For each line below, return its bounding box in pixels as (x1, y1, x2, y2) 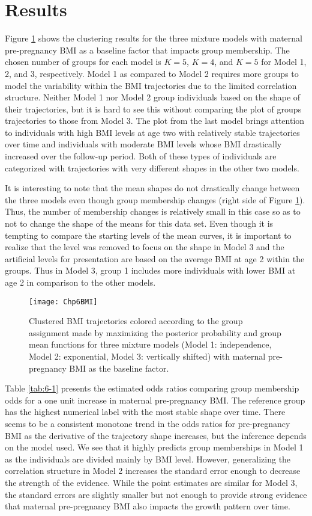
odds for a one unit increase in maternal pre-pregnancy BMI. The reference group (5, 393, 305, 406)
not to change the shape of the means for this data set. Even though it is (5, 217, 274, 230)
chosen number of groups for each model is (5, 55, 161, 68)
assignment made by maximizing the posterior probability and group (29, 326, 281, 339)
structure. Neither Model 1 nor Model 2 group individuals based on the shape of (5, 91, 301, 103)
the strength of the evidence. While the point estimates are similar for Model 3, (5, 476, 298, 488)
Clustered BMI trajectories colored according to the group (29, 315, 243, 327)
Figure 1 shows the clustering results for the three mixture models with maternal (5, 32, 302, 45)
